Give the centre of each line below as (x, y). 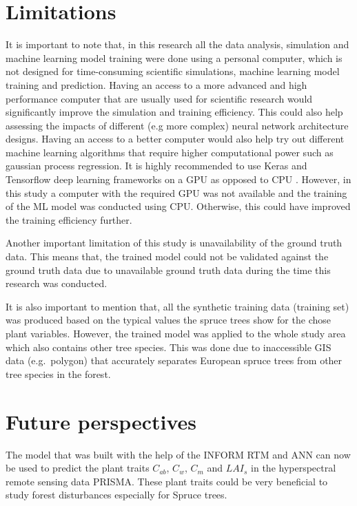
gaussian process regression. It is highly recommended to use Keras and (156, 166)
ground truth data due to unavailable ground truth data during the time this (168, 270)
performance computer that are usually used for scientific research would (159, 98)
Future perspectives (101, 421)
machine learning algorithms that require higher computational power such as (170, 152)
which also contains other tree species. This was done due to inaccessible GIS (169, 347)
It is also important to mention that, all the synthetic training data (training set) (177, 306)
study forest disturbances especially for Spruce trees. (116, 495)
